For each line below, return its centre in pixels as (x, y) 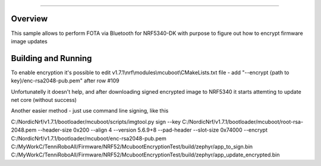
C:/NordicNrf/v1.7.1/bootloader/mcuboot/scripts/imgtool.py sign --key (96, 122)
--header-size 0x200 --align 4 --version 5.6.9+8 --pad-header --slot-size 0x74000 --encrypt (152, 130)
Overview (29, 19)
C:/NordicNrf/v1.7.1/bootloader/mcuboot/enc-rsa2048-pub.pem (89, 138)
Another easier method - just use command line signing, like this (90, 111)
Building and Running (51, 58)
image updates (29, 41)
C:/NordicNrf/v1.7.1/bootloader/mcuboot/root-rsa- (243, 122)
